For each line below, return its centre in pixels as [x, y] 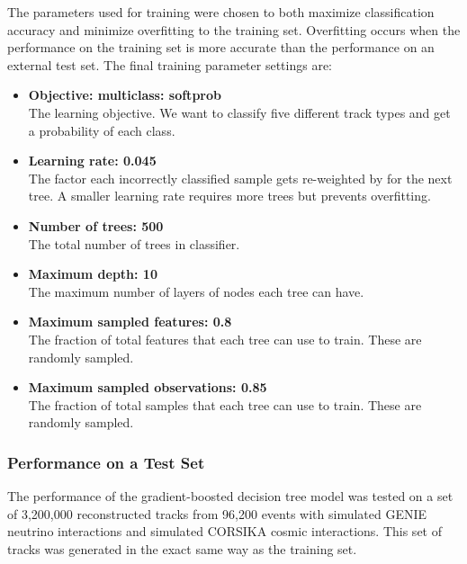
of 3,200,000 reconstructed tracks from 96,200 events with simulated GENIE [217, 513]
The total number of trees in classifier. [134, 243]
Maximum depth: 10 [93, 274]
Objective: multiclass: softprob [125, 95]
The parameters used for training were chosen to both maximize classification [221, 12]
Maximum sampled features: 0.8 [130, 322]
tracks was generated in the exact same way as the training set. [182, 548]
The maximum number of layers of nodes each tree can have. [196, 291]
